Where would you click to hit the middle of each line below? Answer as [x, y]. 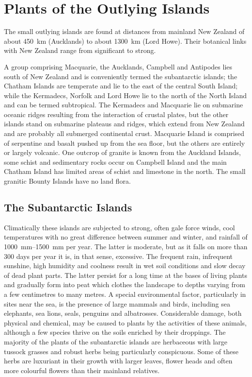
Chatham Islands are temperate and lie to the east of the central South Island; [121, 86]
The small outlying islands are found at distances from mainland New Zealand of [124, 31]
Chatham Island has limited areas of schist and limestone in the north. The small [125, 171]
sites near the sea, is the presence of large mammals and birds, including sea [117, 303]
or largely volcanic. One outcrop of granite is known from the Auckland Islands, [122, 152]
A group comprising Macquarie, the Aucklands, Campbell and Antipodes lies [118, 66]
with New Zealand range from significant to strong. [80, 50]
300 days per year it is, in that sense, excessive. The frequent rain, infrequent [118, 256]
